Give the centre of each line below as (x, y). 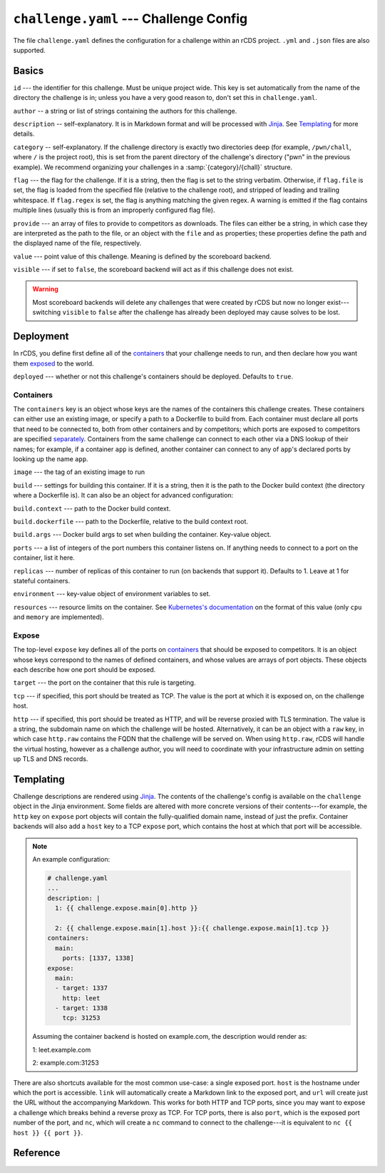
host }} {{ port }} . (48, 1132)
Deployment (41, 337)
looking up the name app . (51, 459)
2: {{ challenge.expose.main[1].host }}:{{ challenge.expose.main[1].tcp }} (192, 928)
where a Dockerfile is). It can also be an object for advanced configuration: (123, 495)
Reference (37, 1153)
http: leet (81, 998)
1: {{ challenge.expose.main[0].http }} (126, 908)
